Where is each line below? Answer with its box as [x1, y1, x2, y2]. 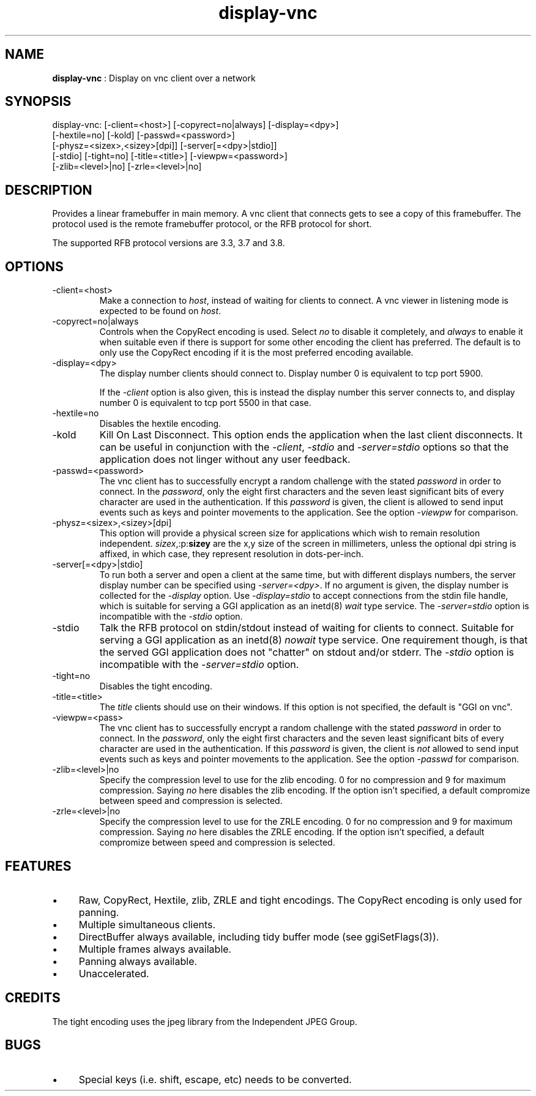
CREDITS [5, 990, 61, 1006]
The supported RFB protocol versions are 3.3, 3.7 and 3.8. [52, 238, 285, 249]
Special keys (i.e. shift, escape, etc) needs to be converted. [78, 1073, 352, 1086]
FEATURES [5, 858, 72, 874]
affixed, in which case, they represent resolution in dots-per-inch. [99, 549, 364, 560]
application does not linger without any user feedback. [99, 453, 351, 466]
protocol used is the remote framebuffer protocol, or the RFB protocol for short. [52, 219, 372, 230]
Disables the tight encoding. [99, 681, 212, 692]
